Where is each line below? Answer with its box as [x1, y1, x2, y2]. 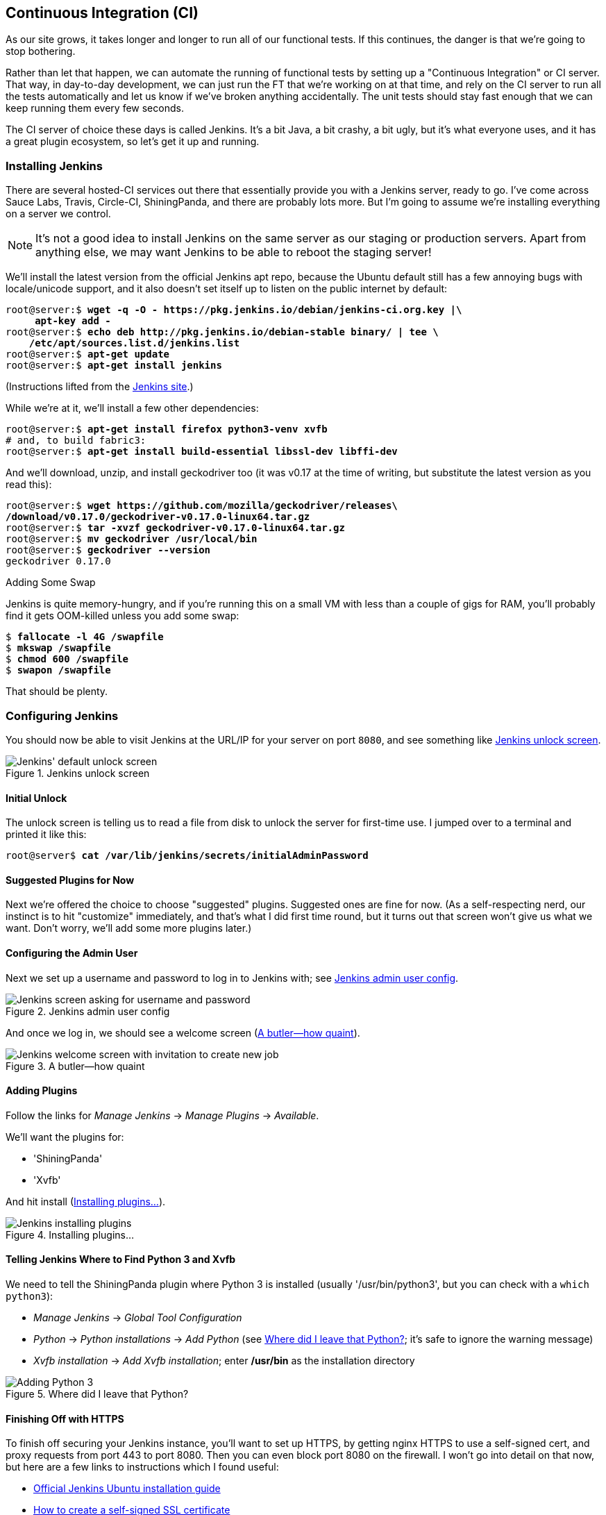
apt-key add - [35, 315, 111, 327]
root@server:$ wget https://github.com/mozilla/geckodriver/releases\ [6, 500, 398, 512]
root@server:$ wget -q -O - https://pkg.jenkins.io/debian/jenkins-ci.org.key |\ [6, 304, 462, 316]
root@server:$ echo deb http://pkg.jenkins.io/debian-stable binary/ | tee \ [6, 326, 439, 338]
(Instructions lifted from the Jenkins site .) [6, 380, 194, 393]
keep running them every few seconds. [6, 102, 184, 115]
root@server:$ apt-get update [6, 349, 170, 360]
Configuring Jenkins [6, 708, 119, 723]
